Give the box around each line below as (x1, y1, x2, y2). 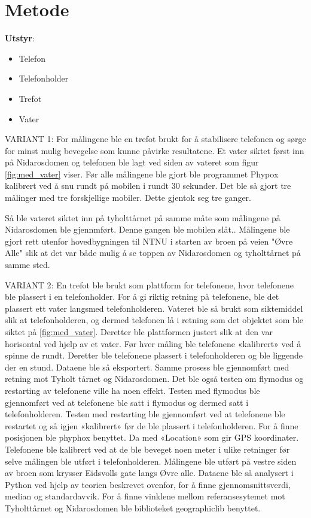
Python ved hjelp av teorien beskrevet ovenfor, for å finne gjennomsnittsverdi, (5, 478, 291, 490)
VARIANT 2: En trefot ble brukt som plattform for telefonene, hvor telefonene (5, 278, 294, 291)
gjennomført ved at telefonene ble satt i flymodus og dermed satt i (5, 396, 249, 408)
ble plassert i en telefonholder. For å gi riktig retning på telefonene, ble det (5, 290, 279, 303)
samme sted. (5, 258, 50, 271)
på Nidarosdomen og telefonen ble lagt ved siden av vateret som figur (5, 156, 259, 168)
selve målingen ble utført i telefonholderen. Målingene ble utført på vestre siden (5, 454, 297, 467)
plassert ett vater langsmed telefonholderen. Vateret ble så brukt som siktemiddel (5, 302, 303, 314)
